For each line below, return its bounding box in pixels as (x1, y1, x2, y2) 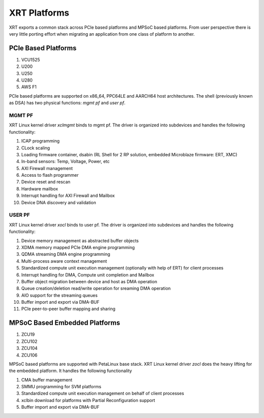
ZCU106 (21, 352, 38, 358)
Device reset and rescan (21, 179, 71, 185)
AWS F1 (21, 84, 37, 90)
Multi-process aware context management (21, 258, 107, 264)
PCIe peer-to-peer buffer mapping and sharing (21, 306, 116, 312)
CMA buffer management (21, 376, 73, 383)
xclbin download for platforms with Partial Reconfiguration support (21, 397, 155, 403)
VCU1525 (21, 57, 40, 63)
